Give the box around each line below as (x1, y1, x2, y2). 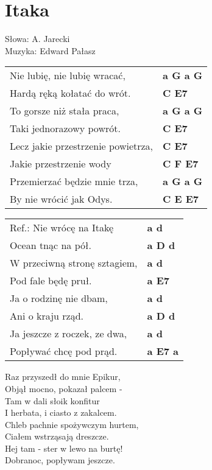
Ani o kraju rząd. (10, 309, 84, 323)
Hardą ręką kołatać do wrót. (10, 86, 131, 100)
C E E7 (163, 192, 199, 206)
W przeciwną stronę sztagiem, (10, 256, 138, 270)
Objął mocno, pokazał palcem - (5, 382, 122, 395)
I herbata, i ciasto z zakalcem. (5, 406, 117, 419)
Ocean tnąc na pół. (10, 238, 91, 253)
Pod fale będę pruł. (10, 273, 92, 288)
